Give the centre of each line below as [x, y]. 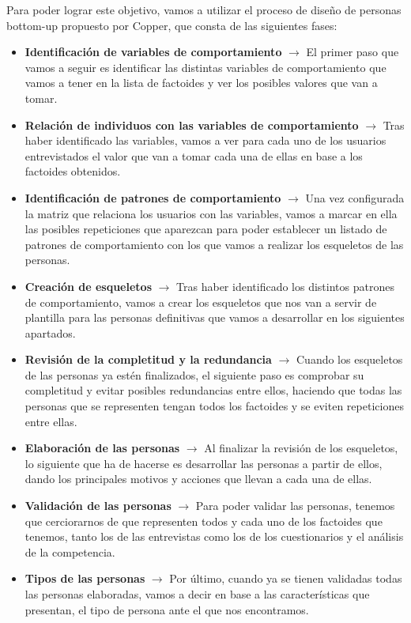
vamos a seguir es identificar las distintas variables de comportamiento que [205, 67]
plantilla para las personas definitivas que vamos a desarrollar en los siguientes [215, 317]
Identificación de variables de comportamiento [153, 52]
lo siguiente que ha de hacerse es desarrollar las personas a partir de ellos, [204, 463]
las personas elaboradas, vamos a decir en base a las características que [197, 594]
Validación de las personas [98, 506]
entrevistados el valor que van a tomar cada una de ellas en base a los [194, 155]
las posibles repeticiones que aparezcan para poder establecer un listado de [206, 229]
